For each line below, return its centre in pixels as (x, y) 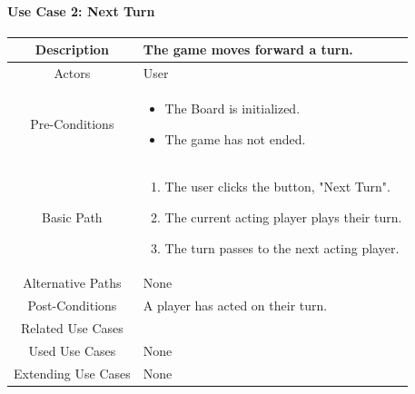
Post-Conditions (72, 305)
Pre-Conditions (72, 123)
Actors (72, 73)
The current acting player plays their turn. (283, 217)
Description (72, 49)
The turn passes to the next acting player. (282, 247)
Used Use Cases (72, 350)
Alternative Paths (72, 283)
